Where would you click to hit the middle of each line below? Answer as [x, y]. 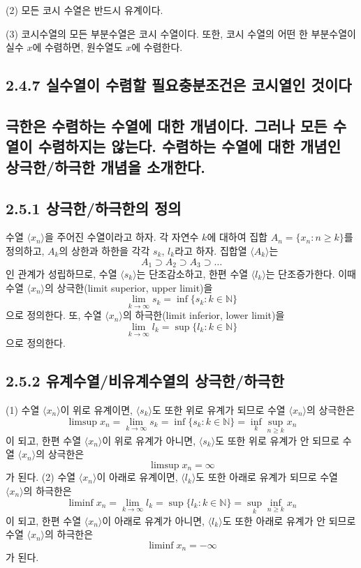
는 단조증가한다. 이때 [311, 273]
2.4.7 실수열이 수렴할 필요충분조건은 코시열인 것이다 [179, 85]
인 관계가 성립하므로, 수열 [61, 273]
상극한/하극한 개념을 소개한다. [106, 166]
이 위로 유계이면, [96, 409]
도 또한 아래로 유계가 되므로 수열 [267, 477]
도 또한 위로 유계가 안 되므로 [278, 440]
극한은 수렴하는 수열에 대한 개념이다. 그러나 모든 [167, 125]
